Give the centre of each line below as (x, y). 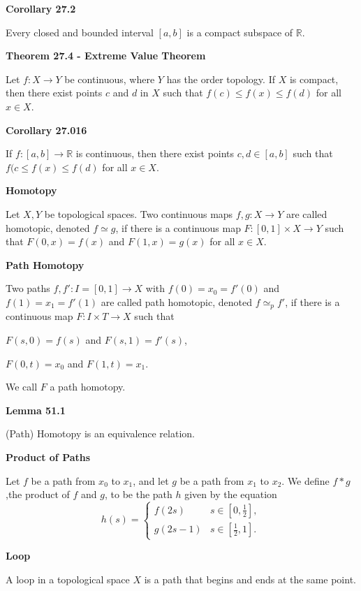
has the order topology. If (221, 79)
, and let (151, 480)
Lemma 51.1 (36, 410)
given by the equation (231, 494)
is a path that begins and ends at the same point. (250, 579)
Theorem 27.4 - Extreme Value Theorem (106, 56)
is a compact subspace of (240, 32)
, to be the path (138, 494)
